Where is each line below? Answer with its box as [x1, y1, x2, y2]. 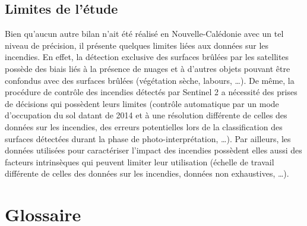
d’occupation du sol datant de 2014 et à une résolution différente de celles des [5, 109, 287, 121]
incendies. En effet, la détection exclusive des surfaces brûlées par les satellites [5, 51, 289, 63]
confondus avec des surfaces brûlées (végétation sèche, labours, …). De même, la [5, 74, 295, 86]
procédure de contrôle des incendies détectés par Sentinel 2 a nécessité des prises [5, 86, 297, 98]
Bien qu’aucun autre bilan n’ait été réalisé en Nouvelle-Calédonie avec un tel [5, 27, 284, 40]
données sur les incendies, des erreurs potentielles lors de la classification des [5, 120, 283, 133]
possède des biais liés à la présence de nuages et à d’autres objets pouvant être [5, 62, 290, 74]
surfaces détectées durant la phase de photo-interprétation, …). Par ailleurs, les [5, 132, 291, 145]
